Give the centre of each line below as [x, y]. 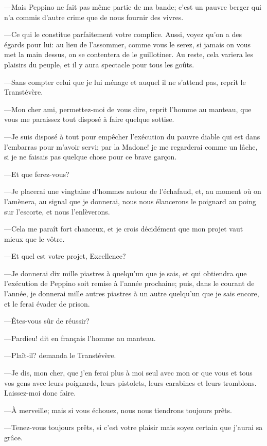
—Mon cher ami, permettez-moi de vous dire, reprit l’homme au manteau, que [128, 109]
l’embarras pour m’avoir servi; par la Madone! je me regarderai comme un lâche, [131, 146]
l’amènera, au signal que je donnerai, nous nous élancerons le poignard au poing [130, 201]
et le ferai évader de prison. [47, 303]
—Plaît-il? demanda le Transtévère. [60, 355]
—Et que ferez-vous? [37, 174]
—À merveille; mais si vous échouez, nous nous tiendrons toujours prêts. [118, 410]
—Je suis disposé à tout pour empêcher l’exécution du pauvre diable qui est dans [132, 136]
